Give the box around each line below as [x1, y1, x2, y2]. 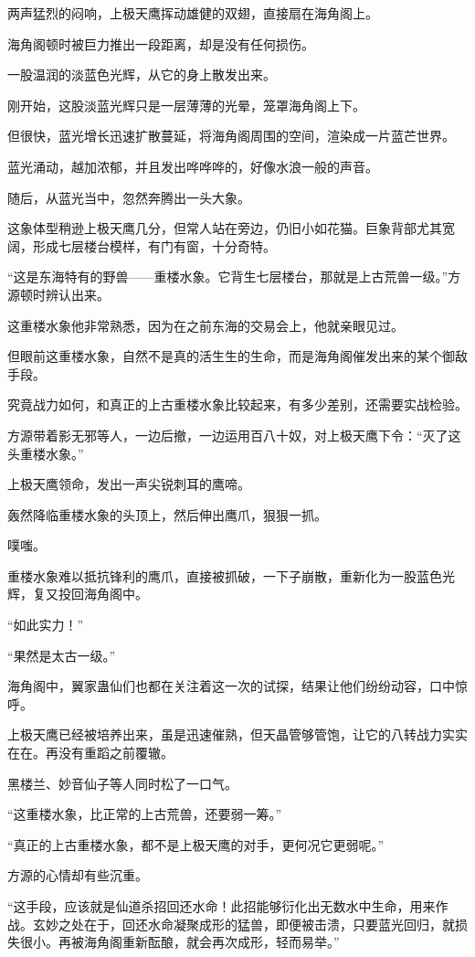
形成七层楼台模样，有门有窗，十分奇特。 [32, 236, 276, 255]
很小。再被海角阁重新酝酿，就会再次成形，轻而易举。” [19, 932, 340, 952]
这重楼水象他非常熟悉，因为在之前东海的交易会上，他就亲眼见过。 [7, 315, 404, 335]
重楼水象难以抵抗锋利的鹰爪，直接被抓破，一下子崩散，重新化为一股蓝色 [7, 566, 442, 585]
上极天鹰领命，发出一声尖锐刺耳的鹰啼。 [7, 474, 250, 494]
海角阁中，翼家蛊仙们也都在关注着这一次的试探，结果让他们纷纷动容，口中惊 [7, 676, 468, 696]
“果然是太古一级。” [7, 645, 116, 665]
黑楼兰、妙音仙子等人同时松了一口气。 [7, 773, 237, 792]
